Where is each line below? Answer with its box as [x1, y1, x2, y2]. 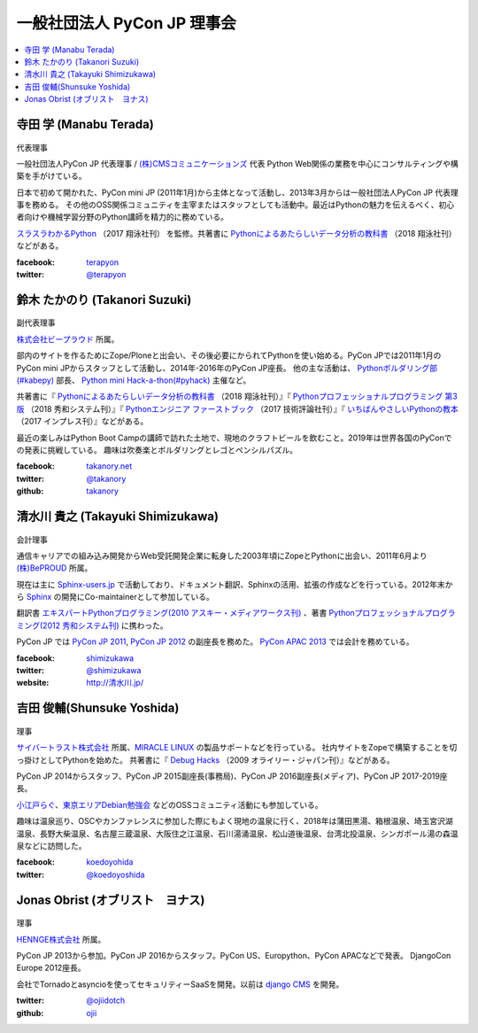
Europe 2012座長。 [16, 962, 86, 974]
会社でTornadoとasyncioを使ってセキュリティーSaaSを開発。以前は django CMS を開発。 [16, 979, 344, 990]
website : [16, 678, 50, 688]
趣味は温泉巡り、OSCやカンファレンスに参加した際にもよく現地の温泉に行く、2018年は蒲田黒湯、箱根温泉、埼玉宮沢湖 [16, 816, 453, 827]
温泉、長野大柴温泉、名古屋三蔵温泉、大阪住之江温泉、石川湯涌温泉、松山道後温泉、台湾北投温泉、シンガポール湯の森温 [16, 828, 459, 839]
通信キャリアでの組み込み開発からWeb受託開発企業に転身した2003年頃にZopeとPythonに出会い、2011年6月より [16, 550, 428, 561]
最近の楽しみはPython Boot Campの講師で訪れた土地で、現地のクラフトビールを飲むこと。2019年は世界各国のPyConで [16, 432, 452, 443]
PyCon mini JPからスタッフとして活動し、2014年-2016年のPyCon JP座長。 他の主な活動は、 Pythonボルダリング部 [16, 362, 438, 373]
